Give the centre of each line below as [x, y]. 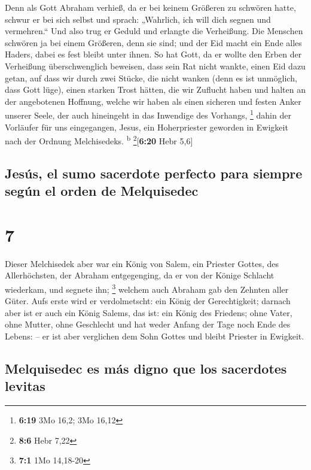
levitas [25, 386]
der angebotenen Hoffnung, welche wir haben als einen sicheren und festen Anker [153, 101]
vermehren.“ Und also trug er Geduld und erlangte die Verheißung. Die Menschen [154, 31]
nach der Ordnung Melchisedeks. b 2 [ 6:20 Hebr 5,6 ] [99, 140]
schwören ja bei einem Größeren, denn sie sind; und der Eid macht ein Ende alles [153, 42]
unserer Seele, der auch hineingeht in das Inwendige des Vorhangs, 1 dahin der [148, 114]
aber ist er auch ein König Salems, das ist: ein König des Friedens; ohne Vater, [149, 312]
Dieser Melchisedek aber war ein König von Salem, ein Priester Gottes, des [142, 263]
